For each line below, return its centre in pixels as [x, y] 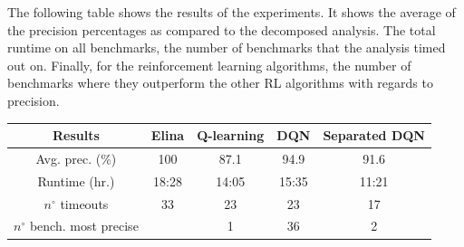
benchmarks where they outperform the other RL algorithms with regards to [220, 83]
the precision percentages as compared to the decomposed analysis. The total [222, 29]
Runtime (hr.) [76, 180]
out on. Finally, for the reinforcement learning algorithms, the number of [209, 65]
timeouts [84, 203]
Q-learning [231, 135]
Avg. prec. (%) [76, 158]
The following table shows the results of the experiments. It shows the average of [232, 12]
